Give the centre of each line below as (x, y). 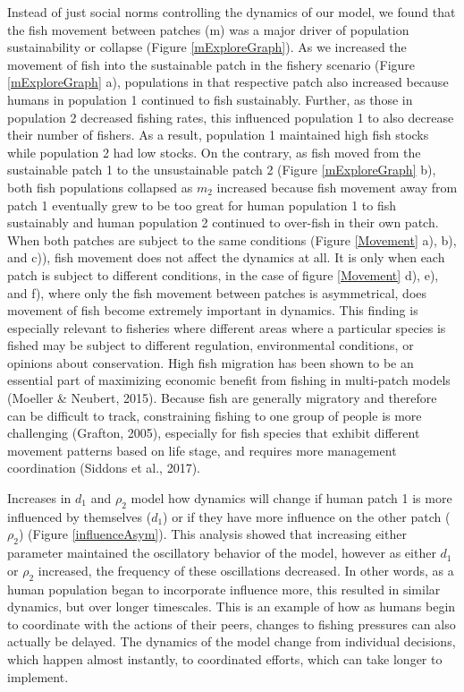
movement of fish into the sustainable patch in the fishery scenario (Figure (211, 64)
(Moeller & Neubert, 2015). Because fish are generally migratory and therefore (222, 398)
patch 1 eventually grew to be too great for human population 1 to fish (202, 205)
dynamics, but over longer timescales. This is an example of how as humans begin (232, 607)
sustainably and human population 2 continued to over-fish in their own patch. (223, 222)
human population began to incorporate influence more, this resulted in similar (224, 589)
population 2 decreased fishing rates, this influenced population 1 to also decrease (231, 117)
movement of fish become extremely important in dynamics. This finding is (213, 310)
